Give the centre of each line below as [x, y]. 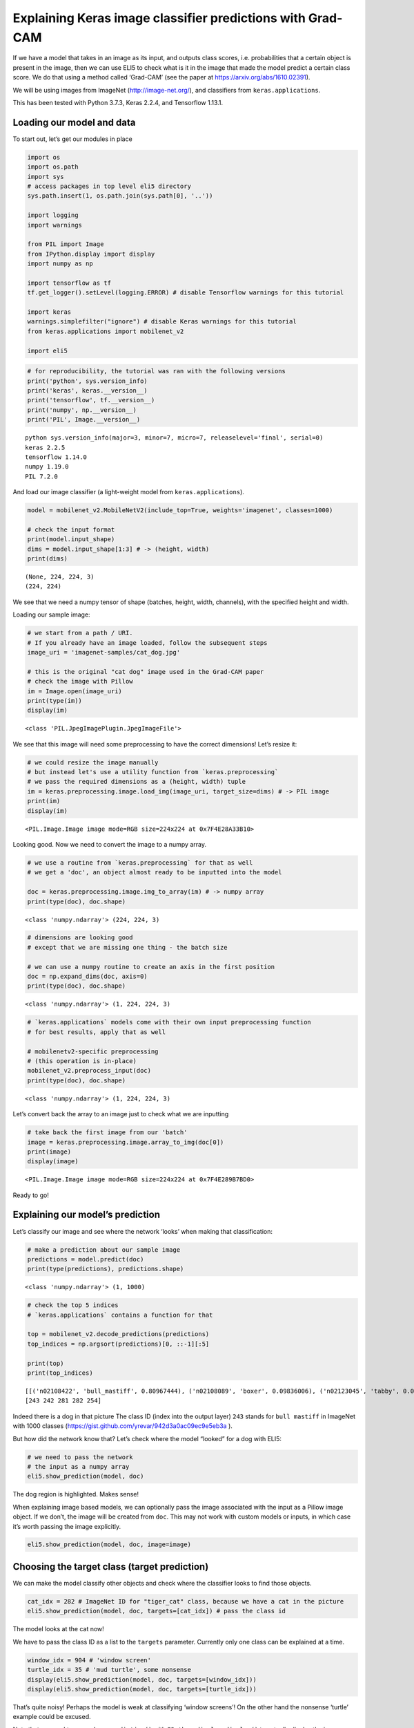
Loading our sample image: [51, 614]
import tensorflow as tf [69, 283]
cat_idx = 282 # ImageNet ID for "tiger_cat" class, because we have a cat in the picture [186, 1601]
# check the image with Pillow [80, 682]
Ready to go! [31, 1195]
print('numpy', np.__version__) [82, 410]
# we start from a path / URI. [80, 633]
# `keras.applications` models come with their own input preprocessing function [169, 1022]
